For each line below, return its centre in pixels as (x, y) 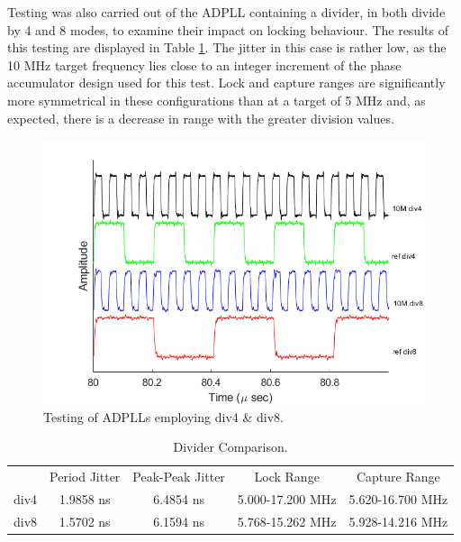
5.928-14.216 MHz (398, 521)
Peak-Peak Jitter (179, 476)
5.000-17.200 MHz (287, 498)
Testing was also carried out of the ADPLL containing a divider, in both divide (226, 12)
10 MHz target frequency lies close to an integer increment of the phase (204, 64)
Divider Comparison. (230, 447)
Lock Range (287, 476)
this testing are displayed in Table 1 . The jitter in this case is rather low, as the (227, 47)
